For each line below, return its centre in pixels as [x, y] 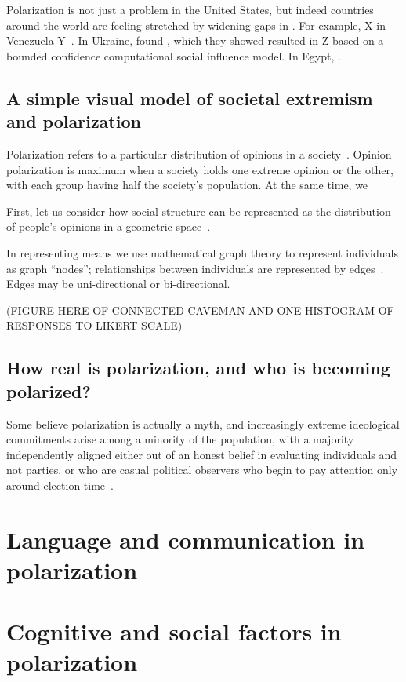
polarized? [49, 390]
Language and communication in [186, 539]
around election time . [60, 485]
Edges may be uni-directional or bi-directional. [118, 284]
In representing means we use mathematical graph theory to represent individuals [202, 252]
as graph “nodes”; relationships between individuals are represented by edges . [195, 268]
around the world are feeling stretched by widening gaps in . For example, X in [196, 25]
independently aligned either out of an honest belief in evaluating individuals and [202, 454]
